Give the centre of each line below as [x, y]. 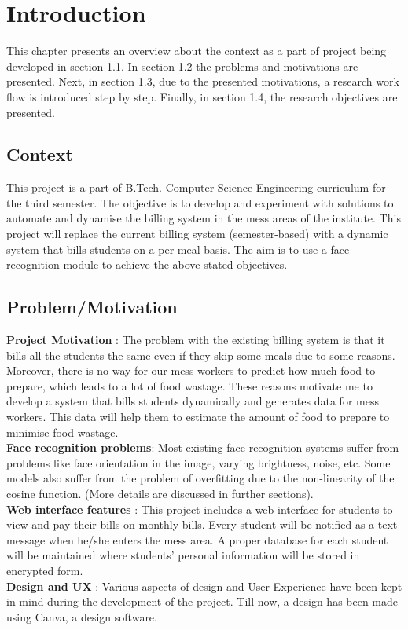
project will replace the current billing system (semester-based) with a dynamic [197, 234]
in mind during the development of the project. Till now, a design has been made [202, 601]
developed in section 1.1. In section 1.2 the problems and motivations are [182, 66]
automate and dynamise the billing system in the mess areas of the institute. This [204, 218]
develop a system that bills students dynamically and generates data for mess [193, 401]
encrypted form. [45, 570]
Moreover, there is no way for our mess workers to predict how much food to [191, 370]
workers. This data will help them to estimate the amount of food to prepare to [198, 417]
